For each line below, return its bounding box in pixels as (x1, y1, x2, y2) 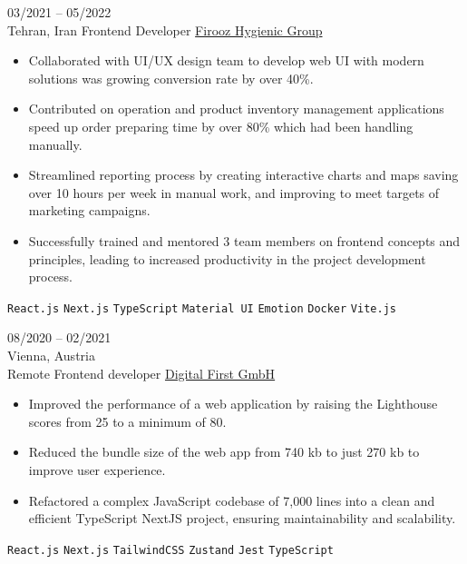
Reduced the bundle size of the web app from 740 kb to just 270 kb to (28, 442, 420, 461)
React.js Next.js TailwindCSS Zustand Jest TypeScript (7, 543, 334, 557)
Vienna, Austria (7, 345, 95, 364)
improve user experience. (28, 460, 166, 479)
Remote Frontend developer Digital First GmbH (7, 363, 276, 382)
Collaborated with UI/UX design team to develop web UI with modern (28, 51, 424, 70)
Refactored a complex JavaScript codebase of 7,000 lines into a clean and (28, 490, 435, 510)
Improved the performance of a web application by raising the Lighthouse (28, 394, 438, 413)
